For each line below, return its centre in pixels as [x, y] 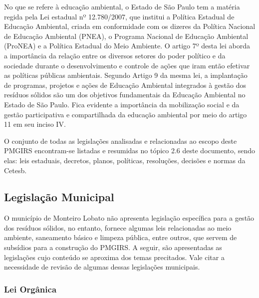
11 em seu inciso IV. [35, 124]
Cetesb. [15, 170]
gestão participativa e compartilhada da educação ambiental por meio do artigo [126, 114]
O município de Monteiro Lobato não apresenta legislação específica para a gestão [129, 218]
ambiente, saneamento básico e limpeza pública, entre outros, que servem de [121, 237]
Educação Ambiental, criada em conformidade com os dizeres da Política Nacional [130, 26]
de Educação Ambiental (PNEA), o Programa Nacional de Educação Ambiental [126, 36]
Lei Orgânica [30, 289]
